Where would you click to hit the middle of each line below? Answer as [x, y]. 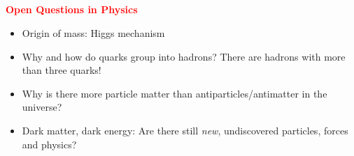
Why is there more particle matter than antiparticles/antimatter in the [175, 93]
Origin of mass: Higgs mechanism [93, 32]
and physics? [49, 144]
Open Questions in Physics [72, 9]
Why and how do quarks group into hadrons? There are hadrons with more [184, 56]
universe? [42, 107]
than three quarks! [62, 70]
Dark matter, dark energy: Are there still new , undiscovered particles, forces [185, 130]
